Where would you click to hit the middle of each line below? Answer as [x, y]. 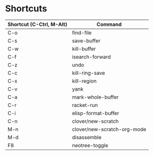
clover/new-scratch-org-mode [109, 129]
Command [109, 24]
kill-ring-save [88, 73]
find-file [82, 33]
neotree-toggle [90, 145]
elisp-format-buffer [95, 113]
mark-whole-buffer [95, 97]
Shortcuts [26, 9]
